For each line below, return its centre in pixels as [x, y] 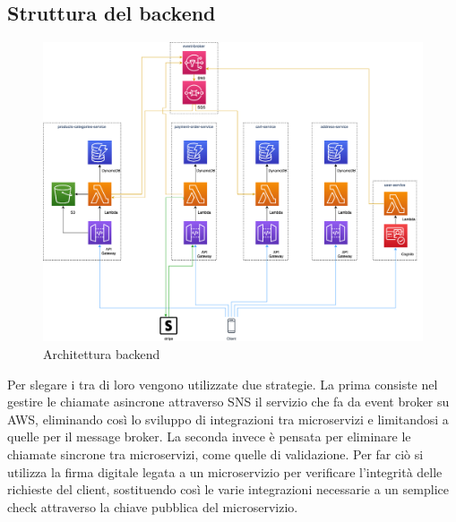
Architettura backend [102, 353]
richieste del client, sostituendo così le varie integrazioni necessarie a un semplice [228, 489]
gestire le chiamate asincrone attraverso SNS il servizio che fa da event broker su [228, 402]
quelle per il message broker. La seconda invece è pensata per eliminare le [209, 436]
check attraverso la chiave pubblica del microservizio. [153, 506]
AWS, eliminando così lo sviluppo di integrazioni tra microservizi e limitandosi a [228, 419]
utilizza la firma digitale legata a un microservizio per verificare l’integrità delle [225, 471]
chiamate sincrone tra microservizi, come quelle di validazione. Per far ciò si [215, 454]
